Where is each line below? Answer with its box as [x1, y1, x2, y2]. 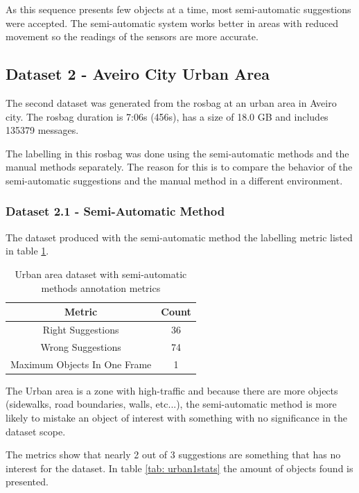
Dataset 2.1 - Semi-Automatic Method [6, 202, 225, 220]
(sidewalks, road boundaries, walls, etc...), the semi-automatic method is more [6, 397, 337, 411]
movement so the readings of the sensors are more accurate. [6, 29, 259, 44]
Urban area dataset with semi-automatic [15, 266, 187, 281]
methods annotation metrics [41, 280, 161, 295]
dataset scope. [6, 424, 66, 438]
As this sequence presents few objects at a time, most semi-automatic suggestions [6, 2, 351, 16]
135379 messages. [6, 123, 79, 137]
